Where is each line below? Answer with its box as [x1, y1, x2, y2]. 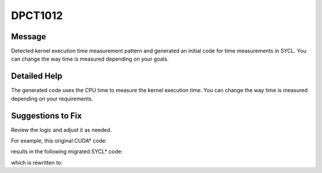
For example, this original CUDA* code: [11, 137, 107, 144]
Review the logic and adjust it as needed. [11, 126, 112, 133]
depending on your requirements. [11, 95, 94, 102]
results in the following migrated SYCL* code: [11, 148, 123, 155]
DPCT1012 [11, 9, 63, 22]
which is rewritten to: [11, 159, 63, 166]
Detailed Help [11, 71, 63, 81]
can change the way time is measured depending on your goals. [11, 55, 169, 62]
